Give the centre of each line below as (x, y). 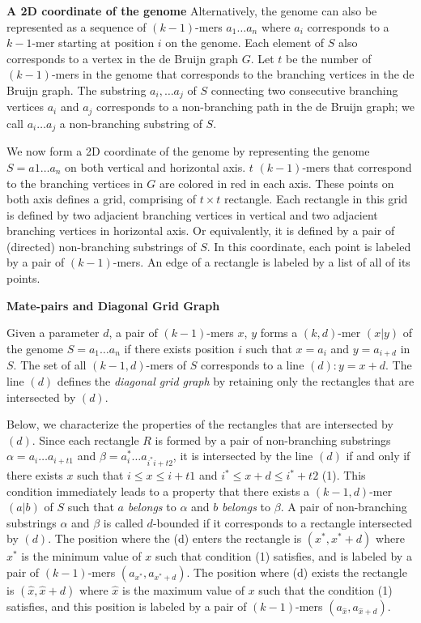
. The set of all (50, 365)
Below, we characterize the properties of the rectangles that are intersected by (200, 424)
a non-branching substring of (131, 123)
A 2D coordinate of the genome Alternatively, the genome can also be (192, 11)
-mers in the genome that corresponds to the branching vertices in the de (233, 74)
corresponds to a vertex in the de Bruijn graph (123, 58)
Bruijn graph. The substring (77, 90)
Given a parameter (53, 333)
